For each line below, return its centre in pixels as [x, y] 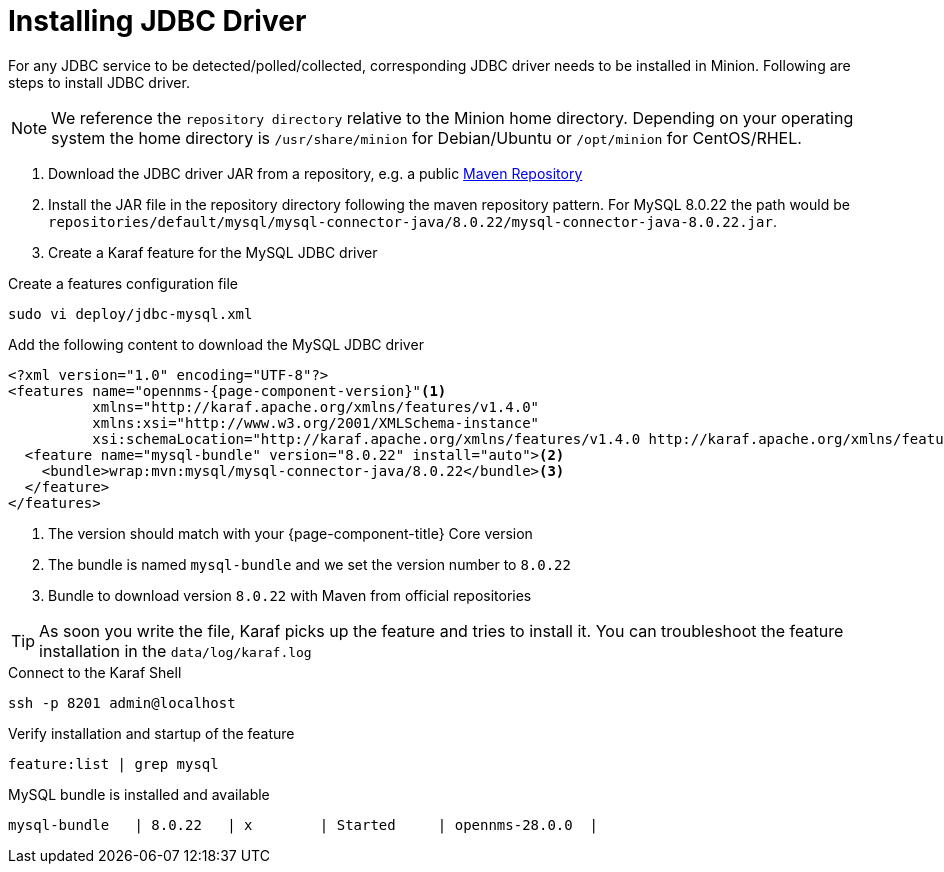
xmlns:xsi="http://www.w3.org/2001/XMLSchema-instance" [316, 422]
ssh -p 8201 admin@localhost [122, 702]
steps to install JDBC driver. [99, 82]
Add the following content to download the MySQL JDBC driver [216, 344]
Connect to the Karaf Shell [95, 672]
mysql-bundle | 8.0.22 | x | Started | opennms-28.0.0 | [303, 824]
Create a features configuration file [123, 283]
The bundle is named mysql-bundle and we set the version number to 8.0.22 [309, 564]
